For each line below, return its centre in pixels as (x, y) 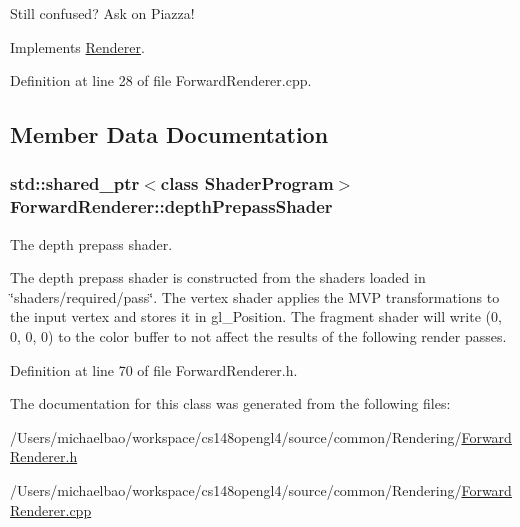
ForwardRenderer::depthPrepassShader (171, 206)
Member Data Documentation (169, 134)
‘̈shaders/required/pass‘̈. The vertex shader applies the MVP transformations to (255, 296)
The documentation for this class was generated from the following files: (230, 403)
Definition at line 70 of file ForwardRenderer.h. (154, 369)
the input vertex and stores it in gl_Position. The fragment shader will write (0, (256, 316)
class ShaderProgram (247, 183)
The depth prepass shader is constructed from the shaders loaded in (218, 277)
